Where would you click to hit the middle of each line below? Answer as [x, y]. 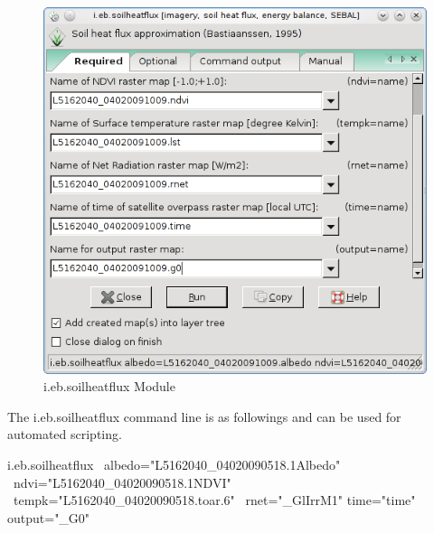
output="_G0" [49, 517]
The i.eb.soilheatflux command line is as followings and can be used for [204, 416]
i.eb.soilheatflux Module [109, 386]
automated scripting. [65, 434]
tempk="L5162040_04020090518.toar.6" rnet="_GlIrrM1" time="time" [214, 500]
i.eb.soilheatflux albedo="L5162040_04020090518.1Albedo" [174, 464]
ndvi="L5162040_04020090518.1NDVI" [122, 482]
